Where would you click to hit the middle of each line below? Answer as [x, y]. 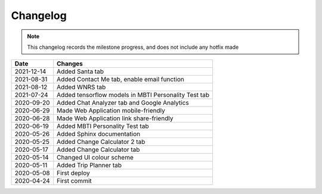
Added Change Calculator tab [98, 150]
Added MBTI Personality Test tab [103, 126]
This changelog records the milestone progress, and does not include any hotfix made [133, 47]
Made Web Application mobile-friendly [111, 111]
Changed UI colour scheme [95, 158]
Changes [70, 64]
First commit [74, 181]
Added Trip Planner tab [89, 165]
